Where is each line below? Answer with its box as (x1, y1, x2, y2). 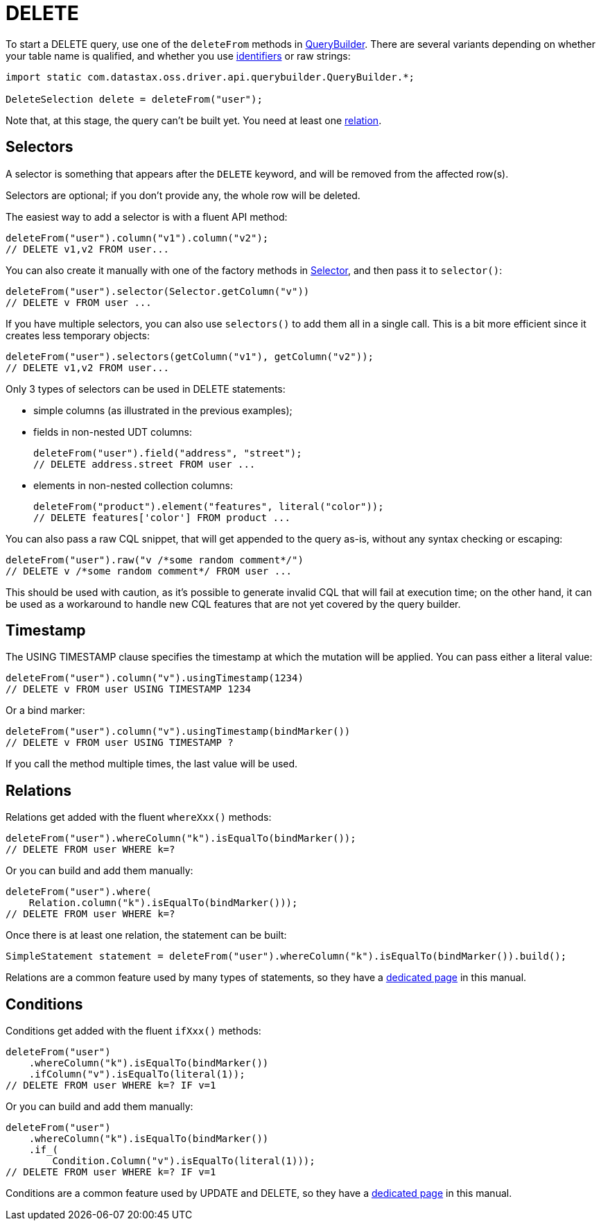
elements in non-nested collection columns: (33, 479, 234, 491)
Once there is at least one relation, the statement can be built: (6, 929, 287, 942)
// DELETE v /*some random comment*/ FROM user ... (6, 565, 293, 577)
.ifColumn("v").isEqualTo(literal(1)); (28, 1069, 245, 1080)
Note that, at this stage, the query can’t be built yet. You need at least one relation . (6, 114, 382, 126)
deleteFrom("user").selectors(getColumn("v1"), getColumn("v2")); (6, 350, 374, 362)
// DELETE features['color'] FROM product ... (33, 511, 290, 523)
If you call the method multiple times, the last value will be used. (6, 758, 298, 770)
